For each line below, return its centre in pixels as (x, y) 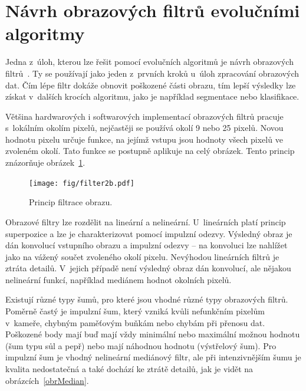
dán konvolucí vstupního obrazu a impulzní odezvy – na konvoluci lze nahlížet (147, 245)
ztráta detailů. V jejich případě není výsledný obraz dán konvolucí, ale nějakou (148, 268)
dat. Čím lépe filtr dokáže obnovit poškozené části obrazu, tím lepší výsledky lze (151, 85)
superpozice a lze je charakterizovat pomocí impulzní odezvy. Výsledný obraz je (149, 233)
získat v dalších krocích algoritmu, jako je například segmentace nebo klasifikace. (152, 96)
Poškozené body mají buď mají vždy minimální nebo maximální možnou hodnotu (153, 334)
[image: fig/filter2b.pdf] (82, 183)
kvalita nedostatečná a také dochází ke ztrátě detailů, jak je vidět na (129, 369)
